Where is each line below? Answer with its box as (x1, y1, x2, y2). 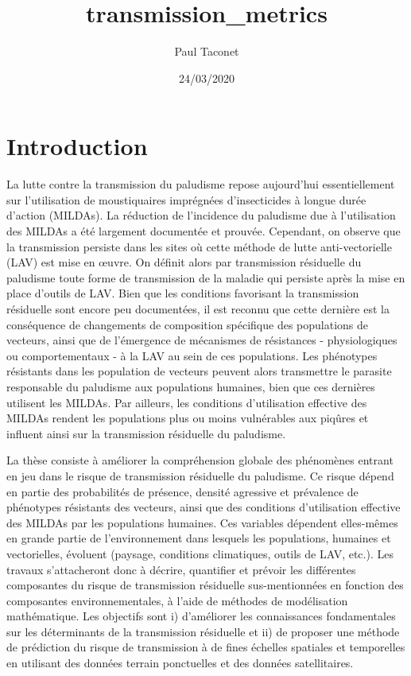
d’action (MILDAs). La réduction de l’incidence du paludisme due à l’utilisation (6, 207, 396, 223)
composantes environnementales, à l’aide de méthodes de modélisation (6, 592, 348, 608)
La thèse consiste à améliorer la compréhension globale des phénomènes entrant (6, 452, 394, 468)
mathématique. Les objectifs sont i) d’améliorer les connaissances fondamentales (6, 608, 396, 624)
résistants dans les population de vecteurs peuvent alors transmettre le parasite (6, 363, 392, 379)
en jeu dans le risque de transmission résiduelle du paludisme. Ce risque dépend (6, 467, 394, 484)
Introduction (6, 130, 148, 162)
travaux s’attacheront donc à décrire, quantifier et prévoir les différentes (6, 561, 356, 577)
